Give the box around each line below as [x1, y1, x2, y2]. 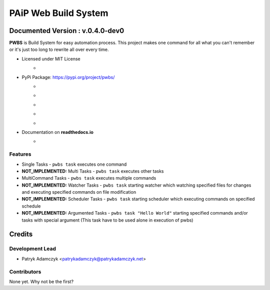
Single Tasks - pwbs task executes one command [21, 161, 127, 167]
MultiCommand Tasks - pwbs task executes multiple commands [21, 175, 156, 181]
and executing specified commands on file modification [21, 189, 136, 195]
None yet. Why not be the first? [9, 279, 74, 285]
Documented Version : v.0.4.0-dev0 [9, 26, 124, 35]
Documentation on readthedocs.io [21, 129, 93, 135]
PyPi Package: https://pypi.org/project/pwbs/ [21, 74, 115, 80]
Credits [9, 230, 33, 239]
